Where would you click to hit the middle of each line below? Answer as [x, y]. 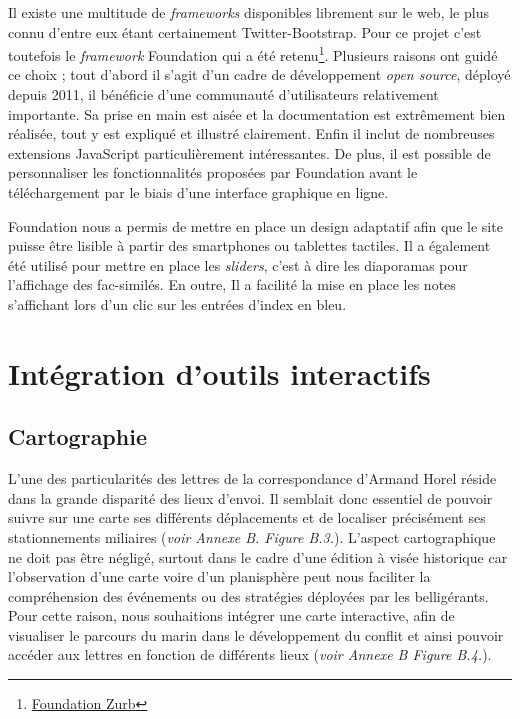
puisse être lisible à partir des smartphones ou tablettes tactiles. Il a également [249, 245]
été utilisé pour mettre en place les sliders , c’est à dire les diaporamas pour [238, 264]
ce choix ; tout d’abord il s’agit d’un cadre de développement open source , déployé [259, 74]
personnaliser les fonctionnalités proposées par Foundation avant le [213, 172]
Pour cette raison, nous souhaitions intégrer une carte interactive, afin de [231, 615]
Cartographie [77, 436]
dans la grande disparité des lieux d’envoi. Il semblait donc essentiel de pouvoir [250, 497]
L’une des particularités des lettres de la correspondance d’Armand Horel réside [252, 478]
